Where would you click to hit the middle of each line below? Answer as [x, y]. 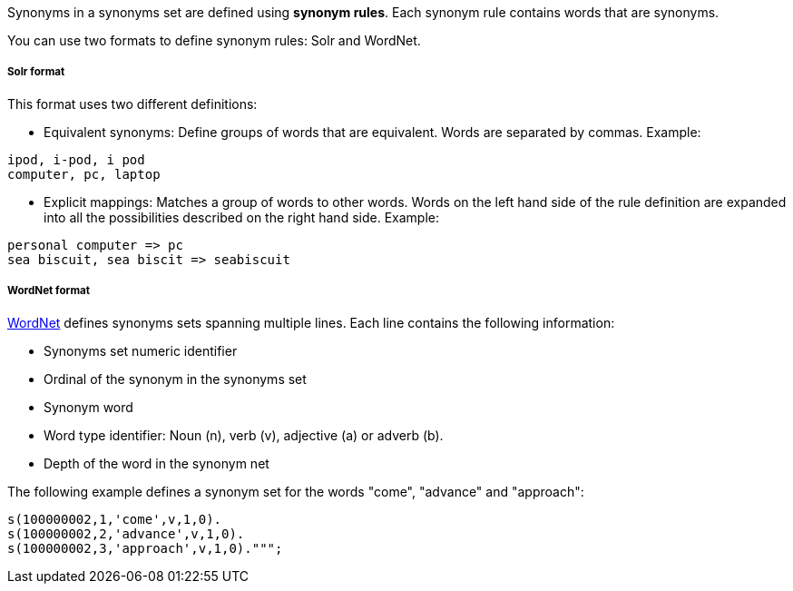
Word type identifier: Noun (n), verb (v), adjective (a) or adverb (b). [244, 435]
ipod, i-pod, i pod [76, 159]
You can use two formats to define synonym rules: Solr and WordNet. [214, 40]
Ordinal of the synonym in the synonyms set [175, 379]
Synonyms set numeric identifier [141, 350]
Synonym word [88, 407]
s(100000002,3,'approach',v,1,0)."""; [145, 548]
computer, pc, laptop [84, 174]
